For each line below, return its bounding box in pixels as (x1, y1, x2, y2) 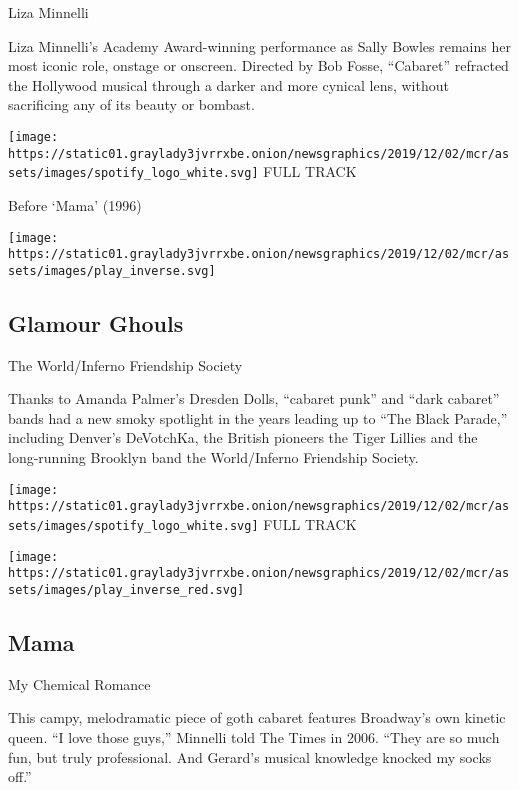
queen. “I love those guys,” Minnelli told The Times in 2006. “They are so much (8, 727, 500, 747)
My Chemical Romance (8, 673, 151, 694)
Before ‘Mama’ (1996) (8, 194, 142, 215)
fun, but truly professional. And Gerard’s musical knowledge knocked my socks (8, 746, 492, 767)
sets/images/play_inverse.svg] (8, 263, 216, 278)
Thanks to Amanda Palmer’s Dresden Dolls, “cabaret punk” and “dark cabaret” (8, 388, 500, 409)
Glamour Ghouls (8, 307, 184, 338)
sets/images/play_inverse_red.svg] (8, 582, 245, 597)
